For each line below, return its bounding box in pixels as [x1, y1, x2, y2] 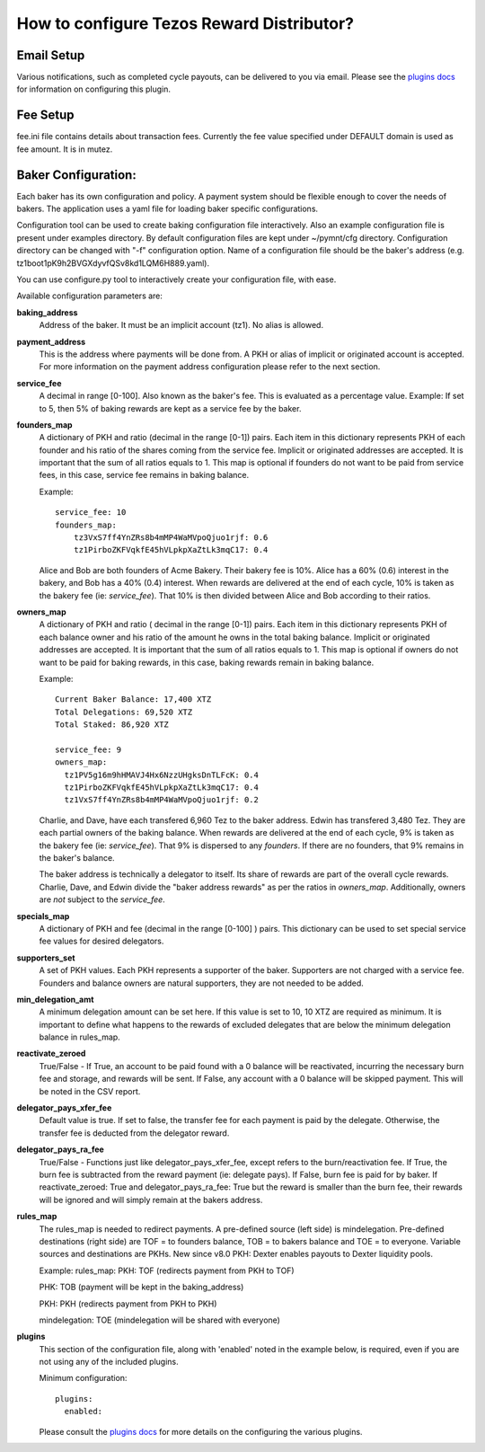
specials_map [16, 910, 70, 921]
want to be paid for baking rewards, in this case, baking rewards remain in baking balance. [39, 657, 375, 668]
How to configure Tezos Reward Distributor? [16, 13, 355, 33]
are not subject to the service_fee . [39, 894, 165, 905]
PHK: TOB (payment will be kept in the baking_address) [39, 1281, 244, 1293]
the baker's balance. [39, 853, 116, 863]
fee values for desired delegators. [39, 935, 164, 947]
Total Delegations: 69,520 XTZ [55, 706, 193, 717]
